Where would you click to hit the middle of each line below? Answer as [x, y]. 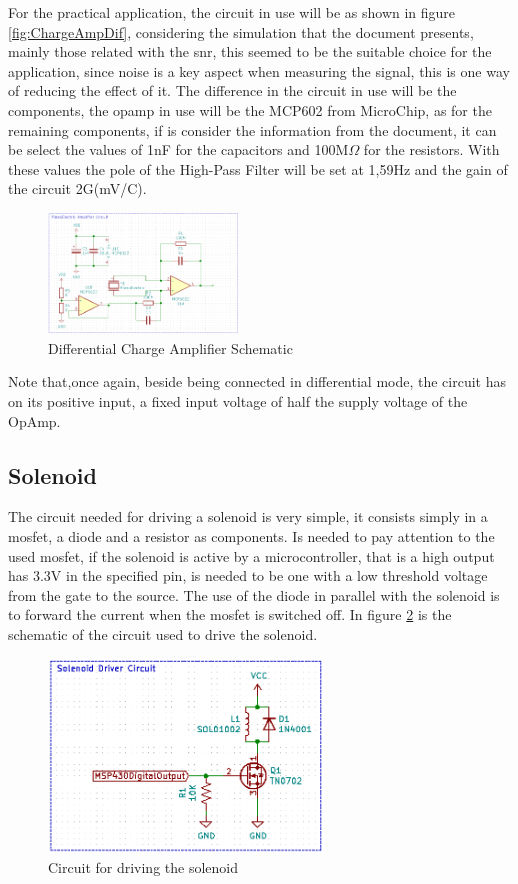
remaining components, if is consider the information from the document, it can [252, 129]
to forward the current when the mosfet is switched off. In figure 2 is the [230, 614]
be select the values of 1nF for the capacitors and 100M [178, 149]
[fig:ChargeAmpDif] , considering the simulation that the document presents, [241, 31]
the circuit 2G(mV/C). [77, 188]
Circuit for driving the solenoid [143, 866]
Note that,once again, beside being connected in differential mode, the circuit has [257, 381]
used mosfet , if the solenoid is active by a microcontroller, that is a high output [251, 555]
